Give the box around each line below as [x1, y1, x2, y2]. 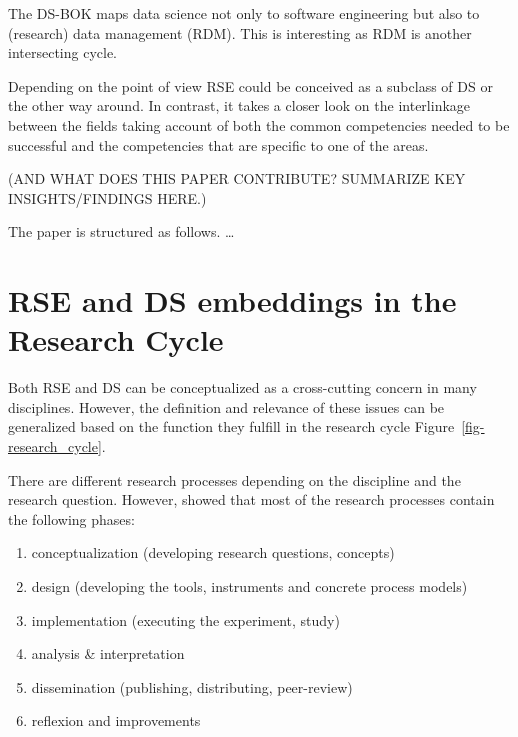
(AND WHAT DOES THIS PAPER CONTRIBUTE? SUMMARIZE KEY [8, 168, 466, 189]
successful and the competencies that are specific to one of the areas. [8, 134, 429, 155]
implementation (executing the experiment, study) [31, 609, 340, 630]
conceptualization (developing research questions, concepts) [31, 542, 395, 563]
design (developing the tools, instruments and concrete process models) [31, 576, 468, 596]
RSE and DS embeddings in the [8, 280, 457, 321]
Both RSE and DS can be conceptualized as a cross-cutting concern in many [8, 377, 477, 398]
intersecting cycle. [8, 42, 117, 63]
